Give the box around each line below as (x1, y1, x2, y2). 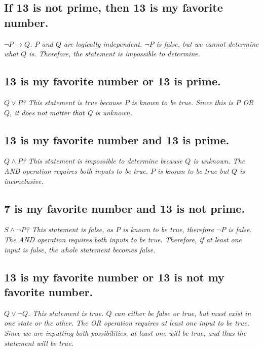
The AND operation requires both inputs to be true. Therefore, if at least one (4, 234, 242, 244)
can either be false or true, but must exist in (114, 307, 251, 318)
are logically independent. (63, 38, 142, 49)
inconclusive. (4, 175, 44, 186)
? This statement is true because (22, 97, 122, 107)
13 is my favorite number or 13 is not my (4, 269, 224, 284)
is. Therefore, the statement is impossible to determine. (29, 48, 200, 59)
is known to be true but (158, 165, 229, 176)
